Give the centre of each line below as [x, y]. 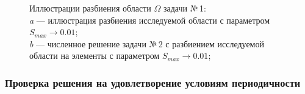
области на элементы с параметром [95, 55]
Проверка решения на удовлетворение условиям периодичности [153, 82]
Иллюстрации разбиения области [90, 8]
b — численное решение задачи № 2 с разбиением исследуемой [147, 43]
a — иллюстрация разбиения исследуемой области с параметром [150, 20]
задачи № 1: [185, 8]
